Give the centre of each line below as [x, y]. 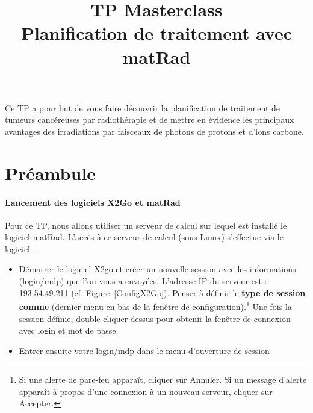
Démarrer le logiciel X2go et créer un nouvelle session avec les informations [157, 269]
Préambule [51, 172]
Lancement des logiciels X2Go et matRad [93, 202]
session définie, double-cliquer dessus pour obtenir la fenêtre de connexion [155, 318]
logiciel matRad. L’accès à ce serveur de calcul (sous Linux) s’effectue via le [144, 237]
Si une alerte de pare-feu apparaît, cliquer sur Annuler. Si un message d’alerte [163, 380]
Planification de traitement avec [156, 33]
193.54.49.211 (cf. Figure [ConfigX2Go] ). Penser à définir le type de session [162, 292]
